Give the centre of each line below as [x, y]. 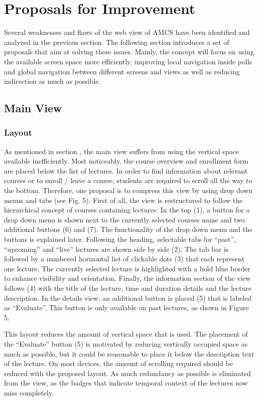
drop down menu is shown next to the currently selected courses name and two [125, 219]
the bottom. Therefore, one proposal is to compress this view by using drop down [128, 190]
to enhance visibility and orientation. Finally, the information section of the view [128, 278]
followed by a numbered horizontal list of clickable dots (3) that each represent [124, 259]
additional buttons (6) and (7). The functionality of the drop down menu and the [128, 229]
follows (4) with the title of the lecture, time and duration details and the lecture [128, 288]
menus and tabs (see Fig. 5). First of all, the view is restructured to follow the [123, 200]
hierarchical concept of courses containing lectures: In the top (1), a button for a [127, 210]
